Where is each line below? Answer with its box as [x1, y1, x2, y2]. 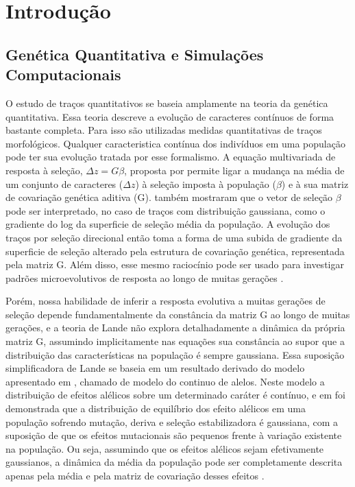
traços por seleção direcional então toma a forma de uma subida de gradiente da [5, 230, 343, 244]
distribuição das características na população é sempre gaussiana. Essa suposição [5, 347, 345, 361]
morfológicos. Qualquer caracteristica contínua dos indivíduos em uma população [5, 136, 345, 150]
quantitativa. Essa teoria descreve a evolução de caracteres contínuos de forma [5, 109, 334, 123]
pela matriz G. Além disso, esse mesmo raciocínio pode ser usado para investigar [5, 257, 344, 272]
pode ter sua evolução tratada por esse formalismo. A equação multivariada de [5, 150, 336, 164]
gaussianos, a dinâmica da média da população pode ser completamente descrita [5, 455, 343, 469]
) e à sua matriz [281, 176, 349, 191]
